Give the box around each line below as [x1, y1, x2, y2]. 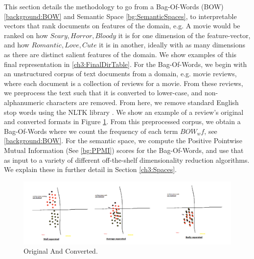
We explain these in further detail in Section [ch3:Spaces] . [4, 164, 177, 174]
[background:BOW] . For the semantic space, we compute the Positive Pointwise [4, 135, 242, 146]
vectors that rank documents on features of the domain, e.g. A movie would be [4, 21, 240, 31]
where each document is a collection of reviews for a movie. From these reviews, [4, 78, 243, 88]
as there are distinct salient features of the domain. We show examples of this [4, 49, 237, 59]
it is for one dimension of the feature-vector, [118, 30, 251, 40]
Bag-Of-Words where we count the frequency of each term [4, 126, 178, 136]
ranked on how [4, 30, 48, 40]
